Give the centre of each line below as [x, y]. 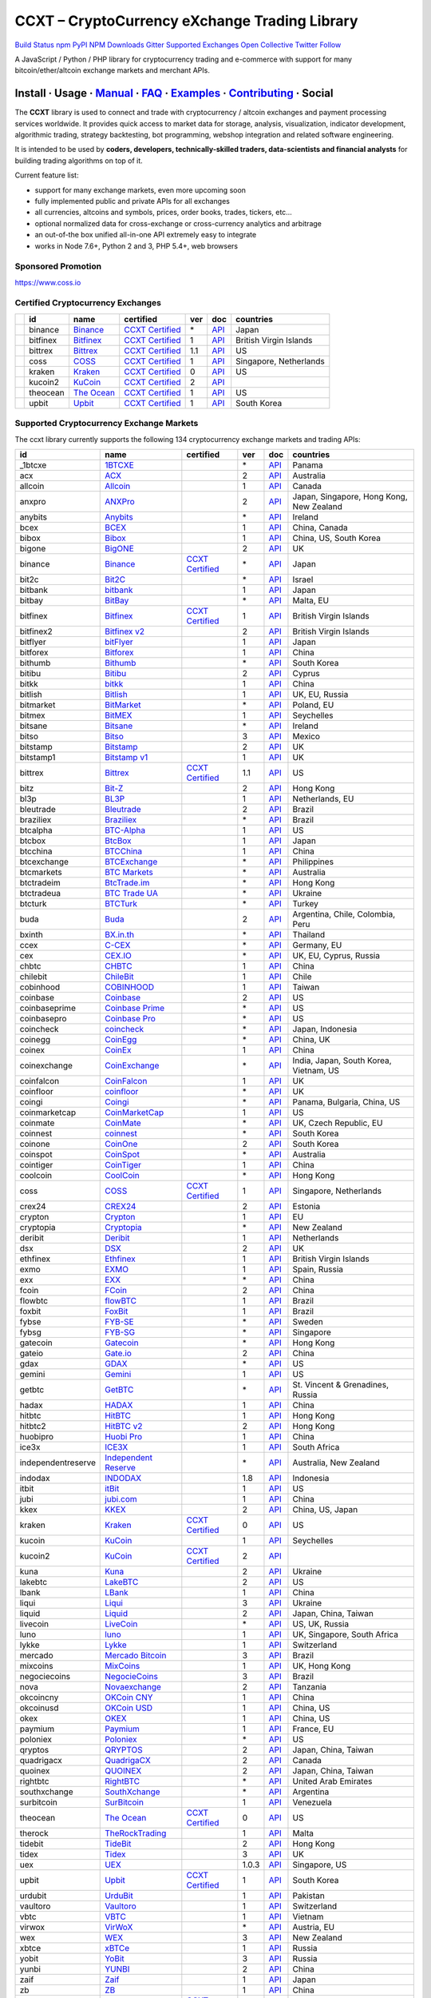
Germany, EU [317, 945]
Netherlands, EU [323, 798]
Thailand [309, 934]
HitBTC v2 [124, 1426]
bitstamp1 [38, 757]
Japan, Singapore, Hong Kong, [350, 496]
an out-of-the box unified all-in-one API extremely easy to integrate [146, 235]
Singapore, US [320, 1865]
